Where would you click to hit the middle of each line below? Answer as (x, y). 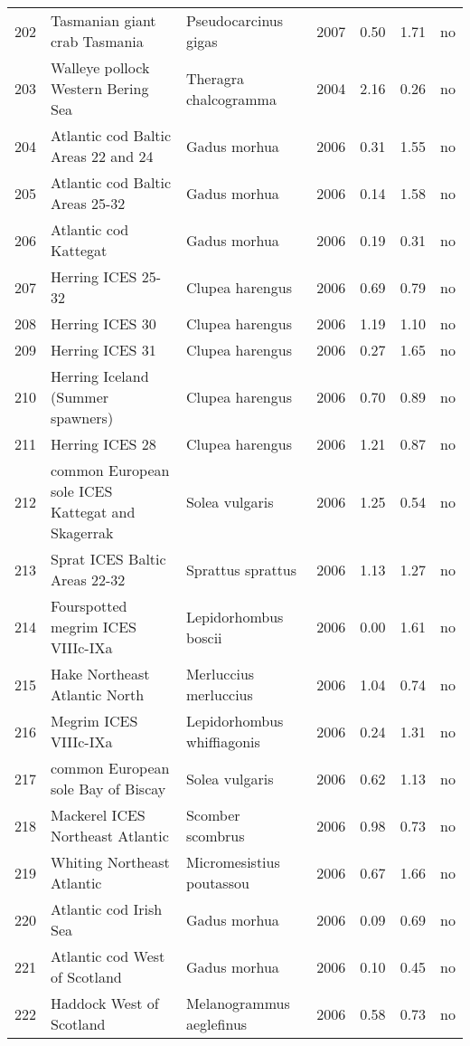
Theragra (215, 78)
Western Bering (100, 88)
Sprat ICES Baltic (108, 559)
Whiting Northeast (110, 862)
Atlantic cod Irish (107, 909)
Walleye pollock (100, 67)
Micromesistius (233, 862)
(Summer (80, 397)
